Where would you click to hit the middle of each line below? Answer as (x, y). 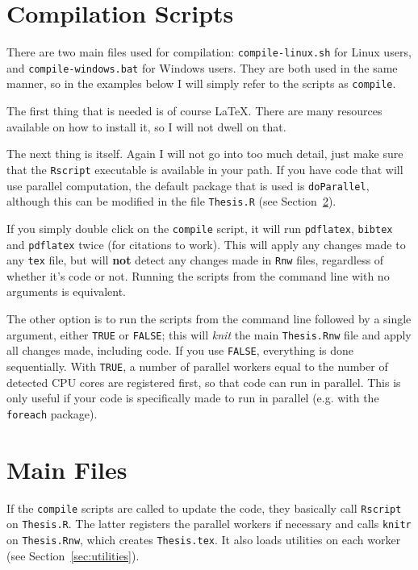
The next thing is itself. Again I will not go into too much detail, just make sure (205, 154)
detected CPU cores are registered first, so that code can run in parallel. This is (204, 382)
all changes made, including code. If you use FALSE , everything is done (180, 350)
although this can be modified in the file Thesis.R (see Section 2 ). (171, 201)
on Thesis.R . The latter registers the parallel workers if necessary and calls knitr (209, 524)
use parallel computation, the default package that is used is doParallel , (188, 185)
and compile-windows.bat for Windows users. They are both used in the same (202, 67)
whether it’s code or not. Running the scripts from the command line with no (198, 275)
